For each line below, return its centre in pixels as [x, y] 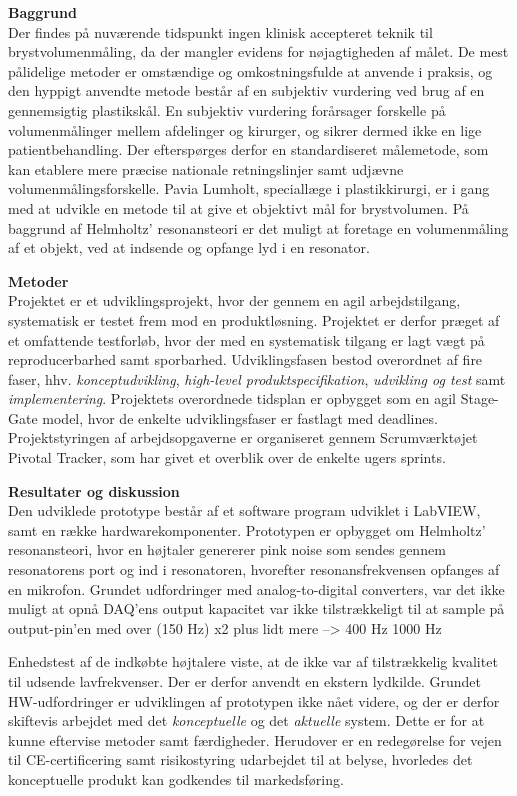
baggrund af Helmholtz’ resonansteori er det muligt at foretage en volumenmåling [258, 227]
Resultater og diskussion [94, 490]
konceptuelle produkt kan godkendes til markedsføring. [176, 778]
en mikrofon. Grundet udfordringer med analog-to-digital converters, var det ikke [256, 588]
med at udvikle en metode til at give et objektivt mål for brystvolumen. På [238, 207]
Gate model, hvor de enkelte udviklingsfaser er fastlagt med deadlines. [223, 417]
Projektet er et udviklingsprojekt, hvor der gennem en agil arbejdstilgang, [234, 300]
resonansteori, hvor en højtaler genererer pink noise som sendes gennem [227, 549]
